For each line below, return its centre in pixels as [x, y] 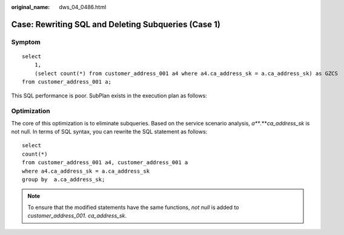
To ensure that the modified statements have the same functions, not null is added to [133, 207]
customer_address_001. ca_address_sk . [77, 216]
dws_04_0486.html [83, 7]
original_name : [31, 7]
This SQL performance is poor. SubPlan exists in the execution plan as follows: [109, 95]
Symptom [26, 42]
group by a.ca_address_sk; [64, 180]
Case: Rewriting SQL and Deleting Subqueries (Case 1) [116, 24]
